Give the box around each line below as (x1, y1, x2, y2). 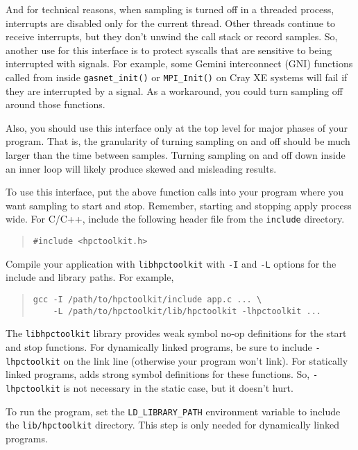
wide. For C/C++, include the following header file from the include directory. (6, 211, 345, 226)
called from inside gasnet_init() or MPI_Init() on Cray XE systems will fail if (6, 69, 348, 84)
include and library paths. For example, (6, 270, 174, 284)
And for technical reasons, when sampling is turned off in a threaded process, (6, 2, 334, 16)
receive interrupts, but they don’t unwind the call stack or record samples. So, (6, 29, 338, 44)
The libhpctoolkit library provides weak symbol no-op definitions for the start (6, 326, 347, 340)
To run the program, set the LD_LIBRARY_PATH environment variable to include (6, 404, 341, 418)
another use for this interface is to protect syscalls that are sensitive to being (6, 42, 332, 57)
